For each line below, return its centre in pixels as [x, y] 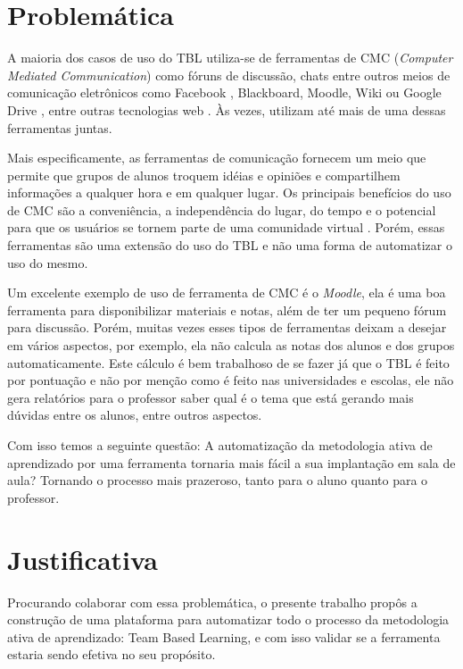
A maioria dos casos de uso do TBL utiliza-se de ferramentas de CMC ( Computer [230, 58]
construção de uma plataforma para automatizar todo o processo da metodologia [228, 619]
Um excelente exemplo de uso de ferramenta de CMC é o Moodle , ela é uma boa [227, 293]
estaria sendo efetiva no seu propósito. [112, 654]
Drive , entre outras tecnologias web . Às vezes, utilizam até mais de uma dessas [227, 109]
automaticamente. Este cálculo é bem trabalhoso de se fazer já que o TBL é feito [228, 362]
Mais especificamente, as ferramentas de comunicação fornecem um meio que [217, 158]
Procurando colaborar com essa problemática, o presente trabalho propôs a [212, 602]
